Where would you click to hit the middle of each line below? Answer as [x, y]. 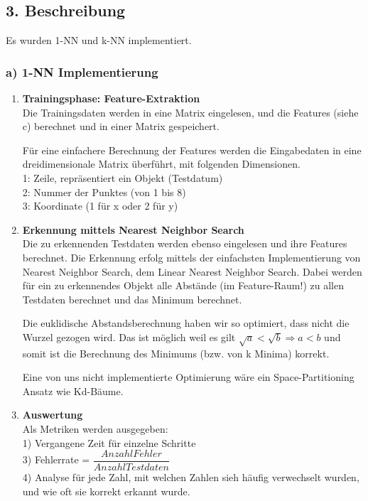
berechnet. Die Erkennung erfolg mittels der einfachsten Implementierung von [191, 257]
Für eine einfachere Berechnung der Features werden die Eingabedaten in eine [192, 150]
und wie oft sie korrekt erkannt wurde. [106, 491]
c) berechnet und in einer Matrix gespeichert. [121, 126]
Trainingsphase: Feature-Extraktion [111, 98]
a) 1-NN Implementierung [82, 71]
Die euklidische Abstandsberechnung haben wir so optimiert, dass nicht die [186, 323]
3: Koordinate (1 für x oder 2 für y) [100, 206]
